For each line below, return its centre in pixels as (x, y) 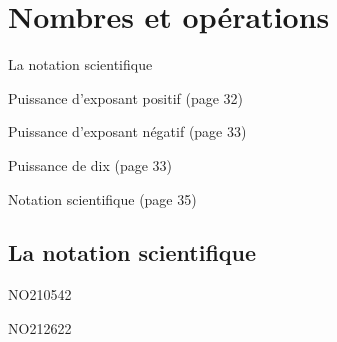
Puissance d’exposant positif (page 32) (126, 97)
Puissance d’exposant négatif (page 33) (127, 131)
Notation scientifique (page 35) (102, 198)
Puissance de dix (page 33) (90, 164)
